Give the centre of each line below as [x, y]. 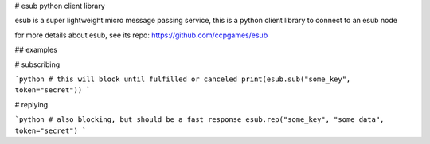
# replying [31, 104]
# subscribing [37, 64]
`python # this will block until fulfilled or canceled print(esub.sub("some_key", [183, 79]
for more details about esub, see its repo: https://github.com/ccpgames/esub [141, 35]
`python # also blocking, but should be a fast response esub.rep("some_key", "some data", [199, 120]
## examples [36, 50]
